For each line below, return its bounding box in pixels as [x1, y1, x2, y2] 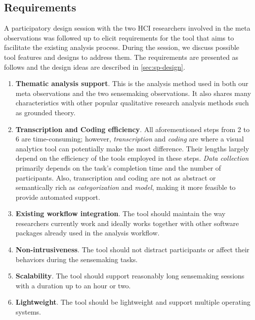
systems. [15, 307, 41, 317]
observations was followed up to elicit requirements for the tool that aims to [4, 32, 234, 43]
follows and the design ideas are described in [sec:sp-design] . [4, 61, 185, 72]
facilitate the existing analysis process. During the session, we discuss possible [4, 42, 240, 52]
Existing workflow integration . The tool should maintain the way [15, 208, 226, 219]
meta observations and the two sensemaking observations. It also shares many [15, 88, 251, 98]
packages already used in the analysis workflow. [15, 228, 160, 238]
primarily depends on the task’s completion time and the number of [15, 162, 221, 173]
